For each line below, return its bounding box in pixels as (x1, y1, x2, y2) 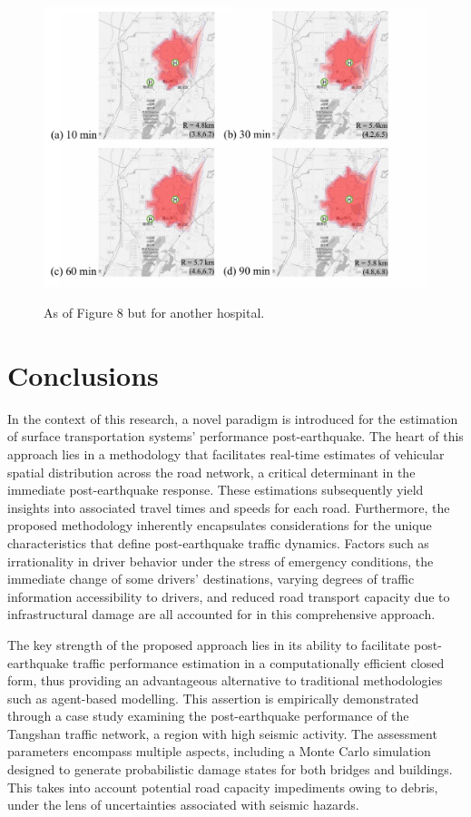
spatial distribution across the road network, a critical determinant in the (7, 462, 416, 481)
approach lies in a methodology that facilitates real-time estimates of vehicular (7, 444, 445, 463)
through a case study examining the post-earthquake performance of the (7, 706, 409, 725)
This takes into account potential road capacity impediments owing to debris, (7, 777, 438, 796)
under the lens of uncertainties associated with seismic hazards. (7, 795, 359, 814)
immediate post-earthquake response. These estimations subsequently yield (7, 480, 424, 499)
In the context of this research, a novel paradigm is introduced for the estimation (7, 408, 458, 428)
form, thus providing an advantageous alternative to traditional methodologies (7, 671, 443, 690)
